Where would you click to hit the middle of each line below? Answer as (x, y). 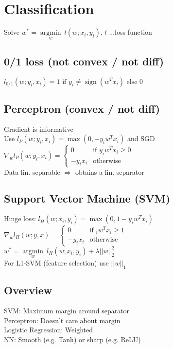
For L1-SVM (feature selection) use (56, 263)
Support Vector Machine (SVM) (87, 198)
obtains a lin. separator (110, 172)
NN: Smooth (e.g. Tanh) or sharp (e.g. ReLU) (72, 339)
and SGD (141, 138)
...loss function (130, 32)
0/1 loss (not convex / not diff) (84, 61)
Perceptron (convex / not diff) (82, 108)
